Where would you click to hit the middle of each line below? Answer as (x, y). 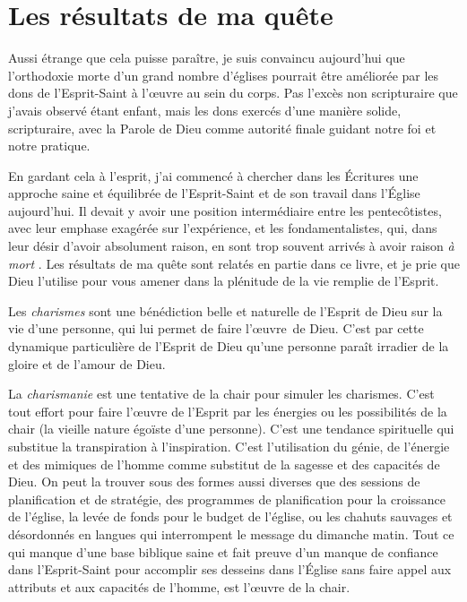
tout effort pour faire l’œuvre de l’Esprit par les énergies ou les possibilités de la (228, 411)
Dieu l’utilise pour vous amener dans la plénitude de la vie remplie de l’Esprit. (224, 281)
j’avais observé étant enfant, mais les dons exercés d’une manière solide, (205, 110)
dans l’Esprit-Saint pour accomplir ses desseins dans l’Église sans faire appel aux (230, 569)
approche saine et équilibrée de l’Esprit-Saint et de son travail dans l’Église (214, 193)
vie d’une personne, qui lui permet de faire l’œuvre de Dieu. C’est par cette (216, 328)
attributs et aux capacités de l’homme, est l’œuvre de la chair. (179, 586)
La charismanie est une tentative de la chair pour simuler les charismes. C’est (221, 394)
